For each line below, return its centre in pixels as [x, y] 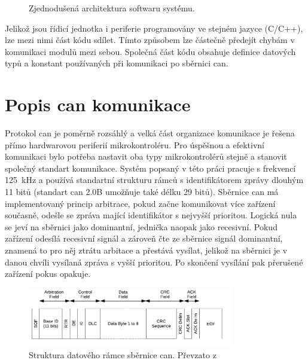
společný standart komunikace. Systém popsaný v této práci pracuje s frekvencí [150, 168]
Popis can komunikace [98, 104]
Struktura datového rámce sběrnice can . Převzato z [123, 355]
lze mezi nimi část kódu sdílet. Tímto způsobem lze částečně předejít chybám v [150, 40]
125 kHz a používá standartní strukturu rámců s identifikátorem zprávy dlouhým [154, 180]
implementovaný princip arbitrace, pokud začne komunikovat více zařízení [140, 203]
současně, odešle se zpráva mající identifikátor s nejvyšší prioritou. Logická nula [151, 215]
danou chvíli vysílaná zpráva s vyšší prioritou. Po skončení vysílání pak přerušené [154, 262]
